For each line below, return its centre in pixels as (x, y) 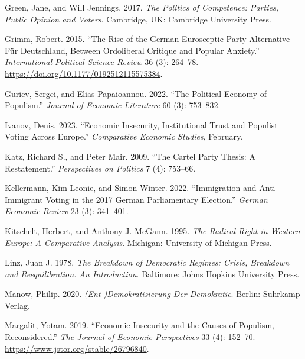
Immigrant (24, 199)
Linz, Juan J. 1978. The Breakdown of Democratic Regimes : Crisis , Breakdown (147, 262)
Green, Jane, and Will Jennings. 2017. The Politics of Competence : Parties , (142, 7)
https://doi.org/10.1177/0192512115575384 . (84, 73)
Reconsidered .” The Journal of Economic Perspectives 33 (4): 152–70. (130, 337)
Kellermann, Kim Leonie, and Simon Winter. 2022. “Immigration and (131, 188)
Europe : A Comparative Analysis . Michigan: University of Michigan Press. (138, 242)
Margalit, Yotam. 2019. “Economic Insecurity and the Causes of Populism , (140, 325)
